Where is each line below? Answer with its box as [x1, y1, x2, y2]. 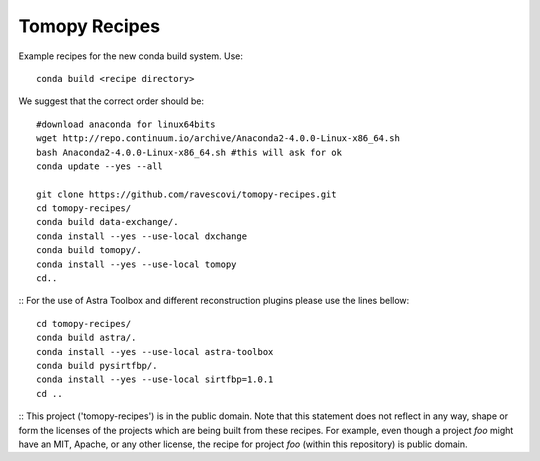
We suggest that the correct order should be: [18, 95, 205, 107]
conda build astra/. [36, 332, 137, 344]
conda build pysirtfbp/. [36, 360, 158, 371]
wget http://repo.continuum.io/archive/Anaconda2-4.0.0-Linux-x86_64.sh [36, 133, 400, 144]
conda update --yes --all [36, 160, 164, 172]
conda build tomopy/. [36, 245, 142, 256]
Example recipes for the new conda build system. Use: [18, 50, 244, 62]
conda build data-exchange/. [36, 216, 179, 228]
